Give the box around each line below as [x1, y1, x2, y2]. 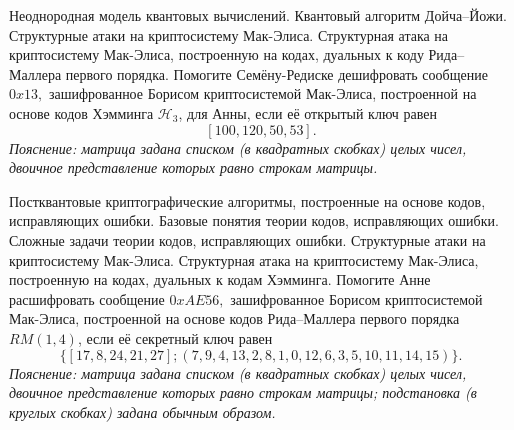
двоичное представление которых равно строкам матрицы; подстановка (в [9, 382, 477, 403]
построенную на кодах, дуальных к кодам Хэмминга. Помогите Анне [9, 269, 431, 290]
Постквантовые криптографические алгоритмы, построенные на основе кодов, [9, 190, 486, 211]
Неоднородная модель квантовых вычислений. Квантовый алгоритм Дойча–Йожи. [9, 5, 507, 25]
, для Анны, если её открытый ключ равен [178, 102, 437, 123]
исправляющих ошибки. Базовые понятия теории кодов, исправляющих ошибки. [9, 210, 499, 231]
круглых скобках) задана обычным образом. [9, 401, 276, 422]
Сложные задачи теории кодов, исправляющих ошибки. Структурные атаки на [9, 229, 486, 250]
